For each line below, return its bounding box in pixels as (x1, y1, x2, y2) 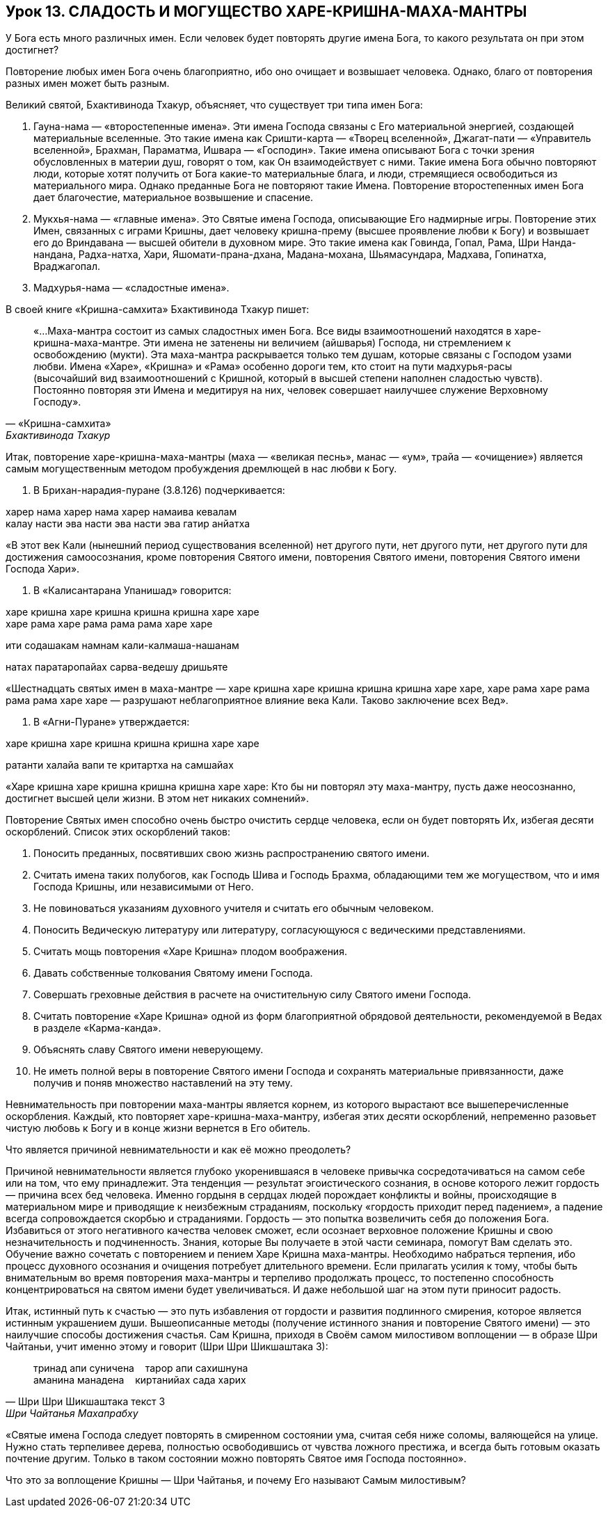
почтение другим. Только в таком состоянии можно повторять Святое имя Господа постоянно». (6, 1452, 467, 1465)
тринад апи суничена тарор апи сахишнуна (33, 1362, 248, 1375)
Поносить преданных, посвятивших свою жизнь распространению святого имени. (33, 847, 430, 860)
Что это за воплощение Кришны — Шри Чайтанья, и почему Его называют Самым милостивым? (6, 1474, 466, 1487)
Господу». (33, 396, 81, 408)
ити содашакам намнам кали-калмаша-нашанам (6, 639, 239, 652)
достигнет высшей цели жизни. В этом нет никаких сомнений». (6, 792, 310, 805)
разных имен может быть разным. (6, 77, 170, 90)
